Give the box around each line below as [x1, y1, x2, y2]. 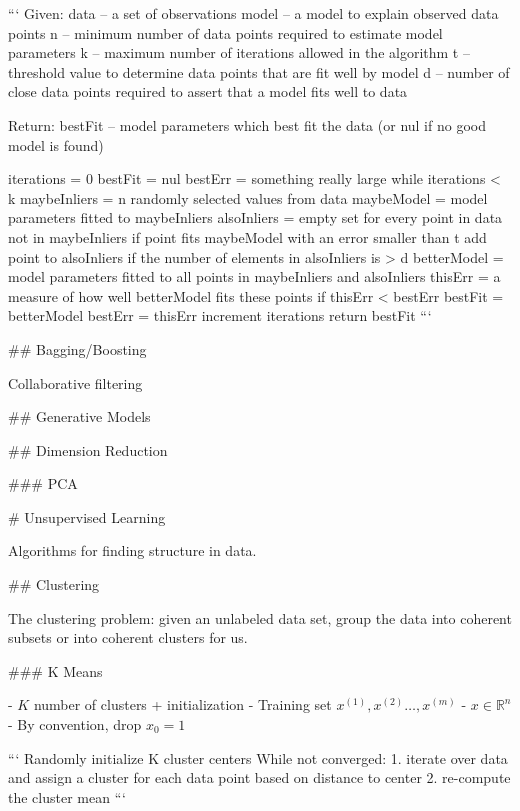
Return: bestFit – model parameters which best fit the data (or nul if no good [8, 114, 486, 135]
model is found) [8, 134, 104, 155]
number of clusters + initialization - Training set [33, 694, 332, 715]
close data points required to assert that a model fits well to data [8, 81, 408, 102]
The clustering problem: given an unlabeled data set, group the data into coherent [8, 607, 512, 628]
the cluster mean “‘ [8, 786, 126, 807]
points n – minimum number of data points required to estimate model [8, 22, 443, 43]
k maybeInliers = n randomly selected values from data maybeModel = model [8, 187, 488, 208]
